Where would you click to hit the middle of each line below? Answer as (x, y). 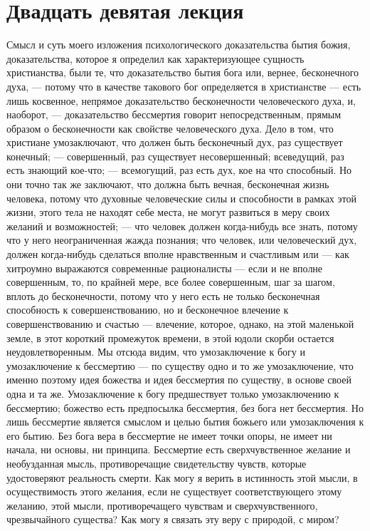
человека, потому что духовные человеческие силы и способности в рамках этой (181, 198)
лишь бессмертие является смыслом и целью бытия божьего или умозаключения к (185, 422)
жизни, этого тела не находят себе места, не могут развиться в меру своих (168, 212)
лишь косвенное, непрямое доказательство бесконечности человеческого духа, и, (181, 100)
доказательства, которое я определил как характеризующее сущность (155, 58)
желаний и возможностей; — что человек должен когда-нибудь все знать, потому (182, 226)
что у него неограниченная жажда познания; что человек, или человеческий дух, (182, 240)
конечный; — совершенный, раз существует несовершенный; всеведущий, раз (175, 156)
